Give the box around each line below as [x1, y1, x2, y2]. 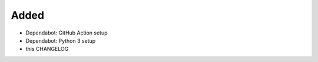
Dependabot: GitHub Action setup [25, 29, 108, 36]
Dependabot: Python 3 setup [25, 37, 96, 44]
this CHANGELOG [25, 46, 69, 53]
